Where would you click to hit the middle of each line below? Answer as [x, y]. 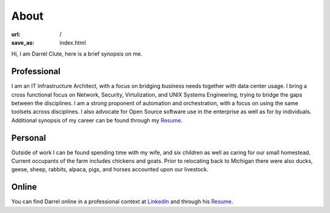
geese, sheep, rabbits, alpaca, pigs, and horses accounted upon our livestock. [110, 170]
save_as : [23, 42]
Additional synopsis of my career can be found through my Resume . [97, 120]
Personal [29, 138]
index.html [73, 42]
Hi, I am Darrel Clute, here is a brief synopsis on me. [77, 54]
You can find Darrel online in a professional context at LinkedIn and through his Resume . [122, 201]
